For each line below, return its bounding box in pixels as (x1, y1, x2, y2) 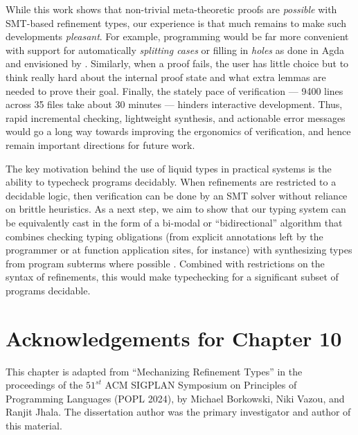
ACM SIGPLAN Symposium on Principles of (105, 378, 297, 392)
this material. (6, 418, 62, 432)
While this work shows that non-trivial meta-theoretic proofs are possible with (6, 2, 337, 16)
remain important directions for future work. (6, 137, 195, 152)
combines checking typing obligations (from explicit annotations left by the (6, 229, 323, 243)
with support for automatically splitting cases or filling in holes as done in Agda (6, 42, 344, 57)
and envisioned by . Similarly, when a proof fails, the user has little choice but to (6, 56, 349, 71)
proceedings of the (6, 378, 83, 392)
